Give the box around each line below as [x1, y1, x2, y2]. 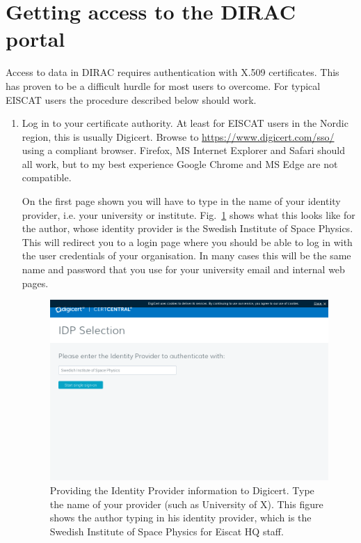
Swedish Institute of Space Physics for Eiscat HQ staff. [49, 523, 284, 538]
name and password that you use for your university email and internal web [22, 262, 345, 277]
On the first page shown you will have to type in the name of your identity [22, 194, 341, 208]
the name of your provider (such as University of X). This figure [49, 496, 323, 511]
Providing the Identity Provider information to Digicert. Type [49, 482, 314, 497]
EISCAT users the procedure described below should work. [6, 92, 257, 107]
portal [6, 24, 65, 53]
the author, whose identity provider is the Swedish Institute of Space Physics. [22, 221, 353, 236]
